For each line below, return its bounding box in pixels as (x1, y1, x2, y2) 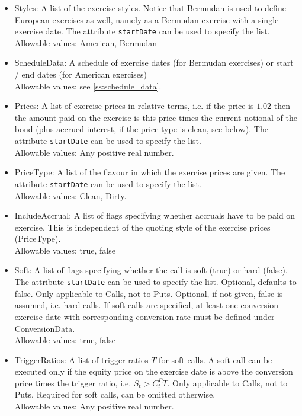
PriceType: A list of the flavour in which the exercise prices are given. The (14, 166, 285, 178)
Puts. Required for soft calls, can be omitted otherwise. (14, 388, 216, 401)
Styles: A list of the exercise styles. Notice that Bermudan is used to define (14, 2, 286, 14)
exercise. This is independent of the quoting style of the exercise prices (14, 220, 271, 233)
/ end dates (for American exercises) (14, 68, 147, 81)
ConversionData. (14, 322, 75, 334)
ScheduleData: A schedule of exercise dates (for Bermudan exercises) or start (14, 56, 294, 69)
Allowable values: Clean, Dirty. (14, 189, 127, 201)
